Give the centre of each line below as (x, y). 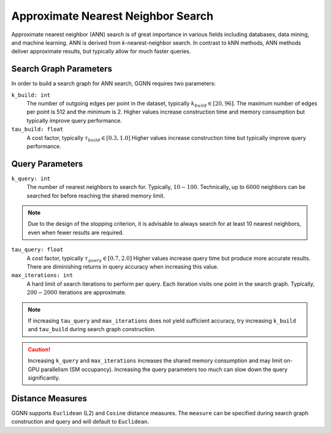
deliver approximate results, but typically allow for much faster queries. (101, 52)
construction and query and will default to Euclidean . (80, 422)
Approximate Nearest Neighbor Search (112, 16)
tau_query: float (37, 250)
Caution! (39, 349)
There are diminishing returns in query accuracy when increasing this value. (123, 266)
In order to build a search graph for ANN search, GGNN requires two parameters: (113, 83)
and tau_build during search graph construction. (92, 329)
